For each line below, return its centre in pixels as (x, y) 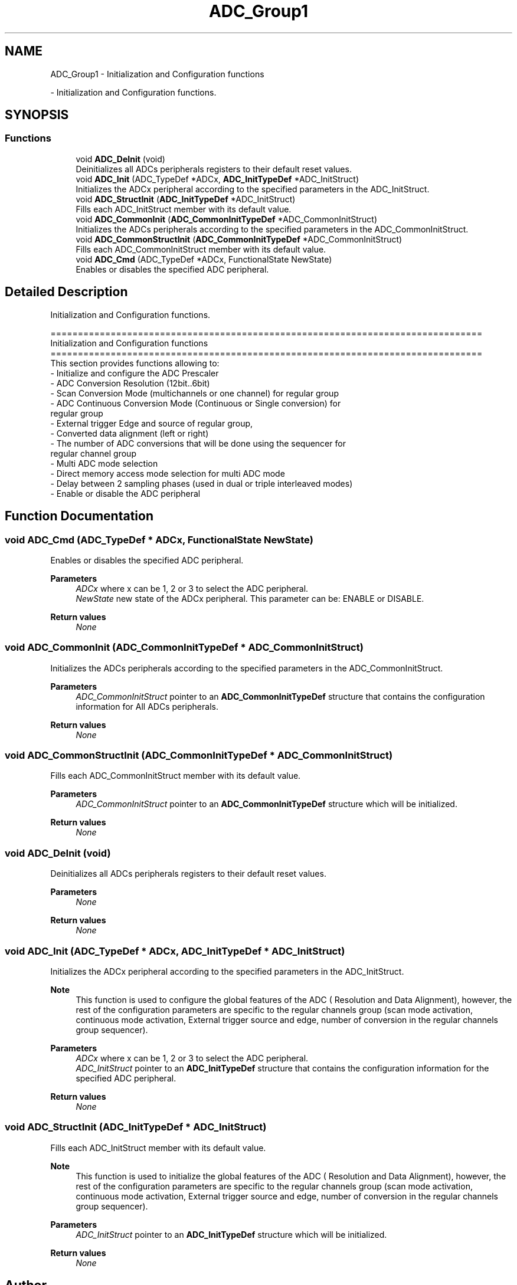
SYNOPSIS (37, 115)
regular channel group (93, 453)
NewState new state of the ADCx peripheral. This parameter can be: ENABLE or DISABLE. (250, 598)
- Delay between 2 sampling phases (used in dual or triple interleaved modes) (202, 483)
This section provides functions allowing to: (135, 363)
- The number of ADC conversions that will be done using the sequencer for (198, 443)
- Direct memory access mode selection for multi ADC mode (168, 473)
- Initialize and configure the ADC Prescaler (135, 373)
